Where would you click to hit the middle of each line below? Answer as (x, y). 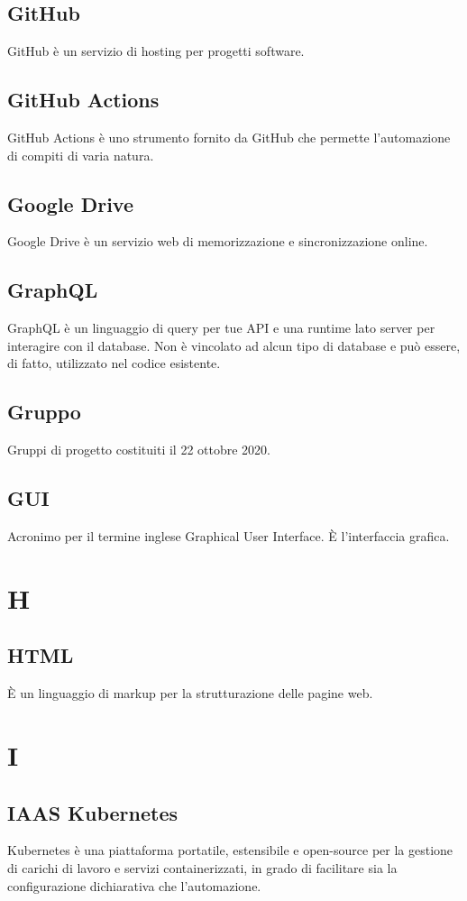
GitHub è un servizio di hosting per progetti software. (156, 51)
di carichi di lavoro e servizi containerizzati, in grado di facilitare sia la (202, 867)
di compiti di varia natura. (81, 155)
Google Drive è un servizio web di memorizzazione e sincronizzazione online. (218, 241)
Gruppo (44, 412)
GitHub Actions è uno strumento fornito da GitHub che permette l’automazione (229, 137)
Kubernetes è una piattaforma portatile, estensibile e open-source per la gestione (230, 850)
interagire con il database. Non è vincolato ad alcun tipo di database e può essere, (234, 345)
